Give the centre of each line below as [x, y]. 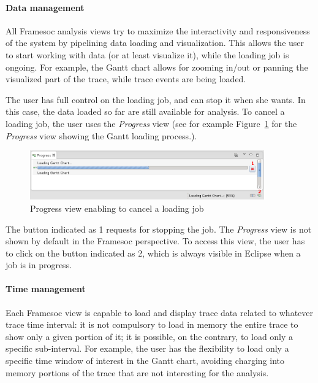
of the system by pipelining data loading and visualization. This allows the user [155, 43]
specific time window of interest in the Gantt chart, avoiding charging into [145, 361]
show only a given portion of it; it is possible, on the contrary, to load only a [150, 336]
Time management [46, 289]
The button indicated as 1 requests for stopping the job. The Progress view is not [159, 229]
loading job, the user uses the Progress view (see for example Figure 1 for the [151, 123]
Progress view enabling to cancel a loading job [117, 208]
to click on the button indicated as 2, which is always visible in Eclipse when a [153, 253]
